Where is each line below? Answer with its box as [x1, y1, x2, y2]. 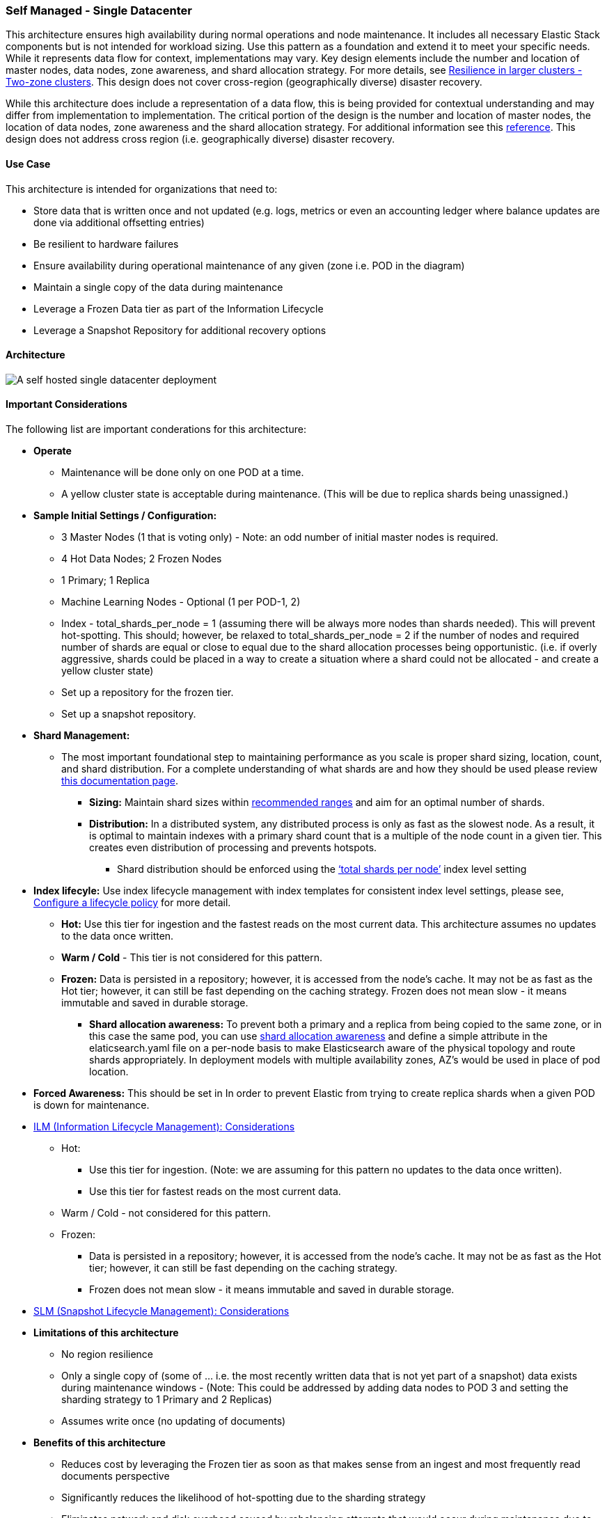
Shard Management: [33, 729, 130, 742]
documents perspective [61, 1470, 170, 1483]
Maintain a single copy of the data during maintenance [33, 280, 283, 293]
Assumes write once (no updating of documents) [61, 1415, 286, 1428]
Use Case [6, 157, 51, 170]
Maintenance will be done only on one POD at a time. [61, 466, 304, 479]
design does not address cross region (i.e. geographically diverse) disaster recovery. [6, 133, 395, 145]
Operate [33, 445, 72, 457]
